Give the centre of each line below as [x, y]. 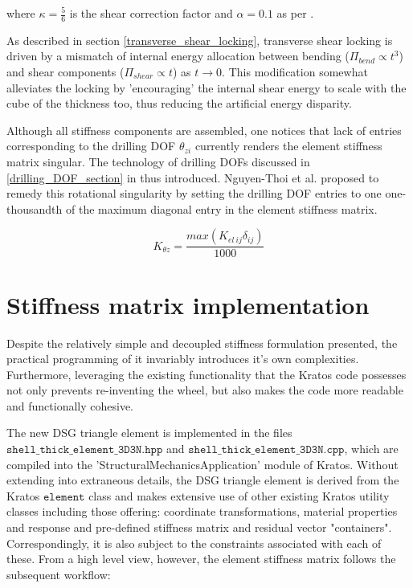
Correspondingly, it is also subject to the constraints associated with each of [194, 543]
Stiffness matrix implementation [188, 304]
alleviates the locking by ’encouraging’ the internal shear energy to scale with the [206, 87]
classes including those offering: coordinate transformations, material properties [202, 511]
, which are [371, 449]
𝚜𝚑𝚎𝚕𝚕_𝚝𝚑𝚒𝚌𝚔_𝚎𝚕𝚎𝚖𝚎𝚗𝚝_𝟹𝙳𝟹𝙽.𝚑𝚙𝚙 [85, 450]
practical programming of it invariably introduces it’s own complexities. [183, 359]
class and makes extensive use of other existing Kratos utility [239, 495]
